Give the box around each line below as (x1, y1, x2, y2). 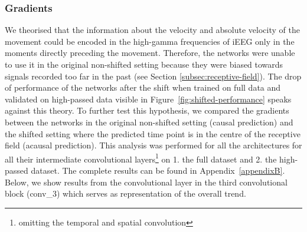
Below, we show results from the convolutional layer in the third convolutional (5, 175, 288, 188)
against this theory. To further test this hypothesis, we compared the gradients (5, 104, 289, 117)
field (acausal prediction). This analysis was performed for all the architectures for (5, 139, 302, 151)
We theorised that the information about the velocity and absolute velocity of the (5, 24, 300, 36)
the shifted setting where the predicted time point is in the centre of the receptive (5, 127, 301, 140)
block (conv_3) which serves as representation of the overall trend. (5, 187, 246, 200)
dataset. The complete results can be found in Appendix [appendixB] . (31, 164, 285, 176)
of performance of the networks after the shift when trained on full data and (5, 81, 281, 94)
